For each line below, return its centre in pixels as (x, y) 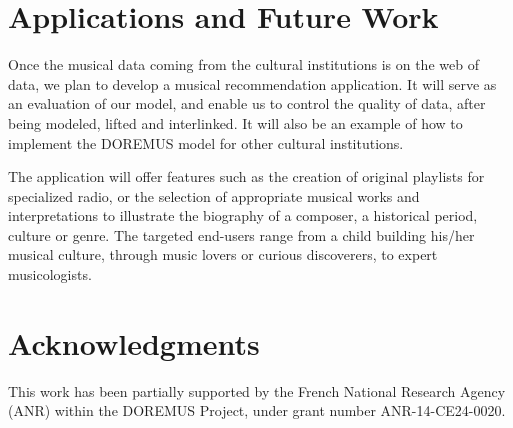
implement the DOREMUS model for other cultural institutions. (206, 142)
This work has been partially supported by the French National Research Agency (257, 390)
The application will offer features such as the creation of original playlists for (246, 176)
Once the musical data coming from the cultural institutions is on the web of (243, 64)
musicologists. (50, 274)
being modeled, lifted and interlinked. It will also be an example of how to (235, 122)
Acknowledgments (134, 342)
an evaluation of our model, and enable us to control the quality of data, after (247, 103)
